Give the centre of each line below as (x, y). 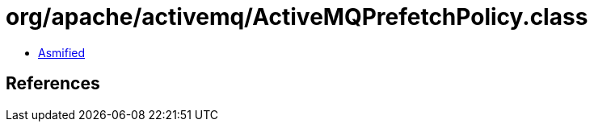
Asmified (62, 52)
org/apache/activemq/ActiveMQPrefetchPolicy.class (297, 17)
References (53, 84)
